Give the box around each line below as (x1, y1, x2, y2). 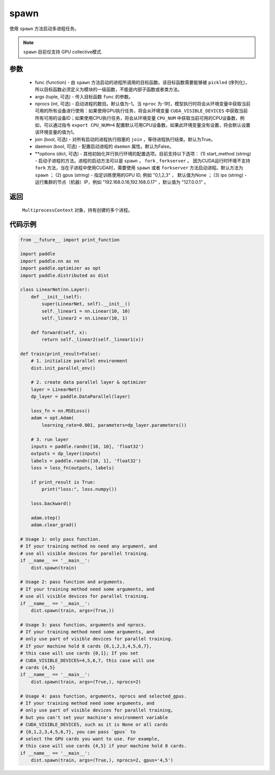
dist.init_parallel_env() (31, 365, 96, 371)
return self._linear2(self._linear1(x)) (41, 337, 144, 342)
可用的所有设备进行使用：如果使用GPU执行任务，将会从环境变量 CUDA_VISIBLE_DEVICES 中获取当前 (35, 108, 248, 114)
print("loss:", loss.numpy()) (41, 487, 117, 492)
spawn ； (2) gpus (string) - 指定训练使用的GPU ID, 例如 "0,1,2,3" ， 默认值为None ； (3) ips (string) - (35, 172, 247, 178)
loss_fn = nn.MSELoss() (31, 408, 90, 414)
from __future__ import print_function (20, 237, 120, 243)
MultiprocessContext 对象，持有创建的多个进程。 (22, 207, 133, 213)
